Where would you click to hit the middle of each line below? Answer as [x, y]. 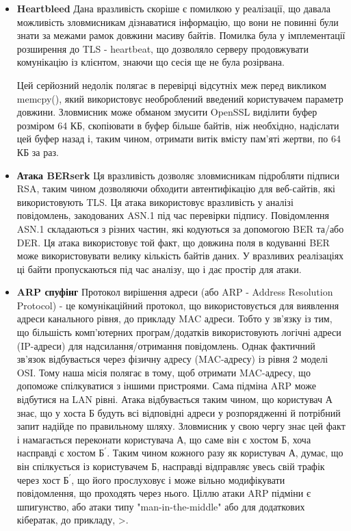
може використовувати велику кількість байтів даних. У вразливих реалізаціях [180, 256]
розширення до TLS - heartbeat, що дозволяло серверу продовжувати [162, 48]
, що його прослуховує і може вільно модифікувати [178, 479]
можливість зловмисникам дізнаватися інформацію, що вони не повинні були [178, 22]
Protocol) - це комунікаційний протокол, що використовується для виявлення [178, 305]
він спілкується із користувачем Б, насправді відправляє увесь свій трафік [171, 466]
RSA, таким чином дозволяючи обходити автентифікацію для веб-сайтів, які [176, 189]
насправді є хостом [56, 453]
